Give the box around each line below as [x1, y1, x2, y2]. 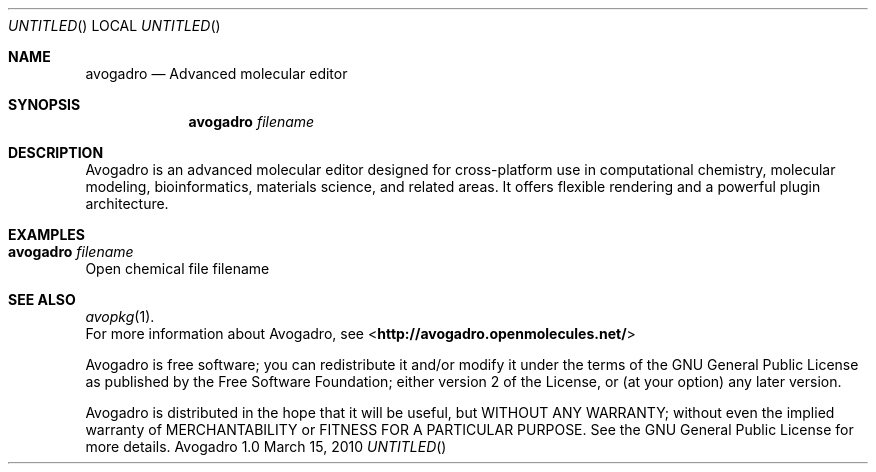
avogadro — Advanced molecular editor [85, 65, 348, 82]
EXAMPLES [8, 226, 85, 243]
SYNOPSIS [8, 96, 81, 113]
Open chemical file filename [85, 260, 270, 277]
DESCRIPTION [8, 144, 104, 161]
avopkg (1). [85, 308, 155, 325]
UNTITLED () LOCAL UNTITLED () [8, 17, 221, 34]
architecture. [85, 195, 169, 212]
